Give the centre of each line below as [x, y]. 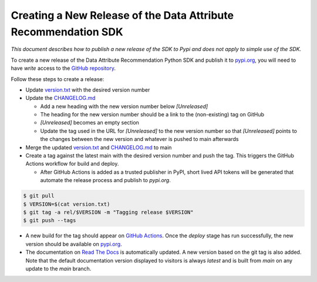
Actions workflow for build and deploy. [72, 164]
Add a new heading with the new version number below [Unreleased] [124, 106]
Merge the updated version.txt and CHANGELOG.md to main [99, 147]
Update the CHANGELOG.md [61, 98]
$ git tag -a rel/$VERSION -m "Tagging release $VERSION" [108, 212]
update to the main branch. [58, 268]
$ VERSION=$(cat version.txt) [67, 204]
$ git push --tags [50, 221]
